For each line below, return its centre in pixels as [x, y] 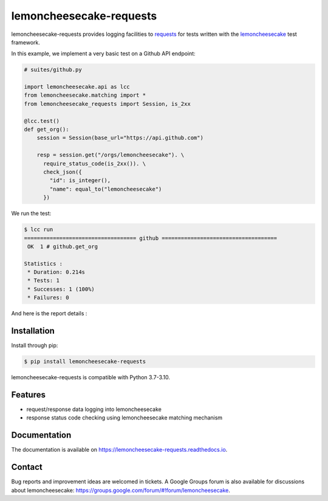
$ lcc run [39, 229]
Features [28, 395]
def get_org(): [46, 130]
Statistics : [43, 264]
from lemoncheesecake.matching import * [85, 95]
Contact [27, 467]
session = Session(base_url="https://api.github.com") [120, 138]
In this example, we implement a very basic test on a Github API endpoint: [103, 54]
